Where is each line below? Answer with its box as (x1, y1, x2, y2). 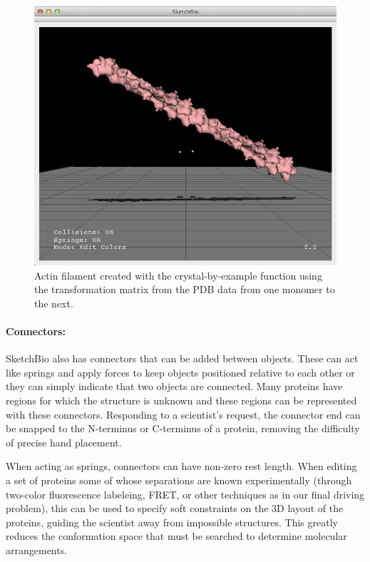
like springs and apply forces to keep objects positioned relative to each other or (6, 364, 355, 379)
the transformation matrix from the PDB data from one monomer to (34, 282, 335, 297)
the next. (34, 295, 73, 310)
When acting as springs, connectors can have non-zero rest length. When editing (6, 459, 357, 474)
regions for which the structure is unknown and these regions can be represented (6, 392, 357, 407)
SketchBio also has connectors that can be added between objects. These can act (6, 351, 359, 366)
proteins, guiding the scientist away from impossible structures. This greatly (6, 514, 338, 529)
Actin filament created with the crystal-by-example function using (34, 267, 322, 282)
